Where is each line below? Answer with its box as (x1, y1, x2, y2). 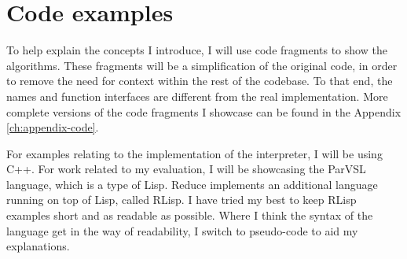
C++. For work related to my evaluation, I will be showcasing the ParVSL (6, 161, 366, 177)
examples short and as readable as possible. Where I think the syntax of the (6, 207, 373, 224)
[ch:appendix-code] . (6, 119, 99, 135)
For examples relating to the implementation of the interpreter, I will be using (6, 145, 383, 161)
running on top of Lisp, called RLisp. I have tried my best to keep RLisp (6, 191, 357, 208)
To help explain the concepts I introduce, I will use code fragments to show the (6, 42, 387, 58)
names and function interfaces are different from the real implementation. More (6, 87, 388, 104)
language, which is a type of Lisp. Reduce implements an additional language (6, 176, 378, 192)
